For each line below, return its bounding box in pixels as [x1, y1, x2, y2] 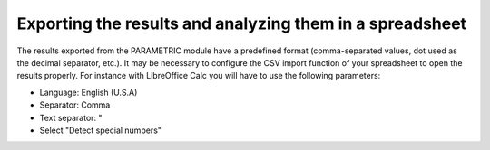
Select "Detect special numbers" [39, 125, 162, 136]
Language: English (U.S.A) [39, 87, 138, 98]
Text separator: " [39, 112, 103, 123]
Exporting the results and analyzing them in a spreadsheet [16, 14, 467, 33]
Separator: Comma [39, 99, 111, 110]
